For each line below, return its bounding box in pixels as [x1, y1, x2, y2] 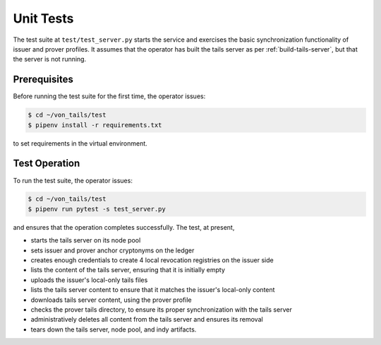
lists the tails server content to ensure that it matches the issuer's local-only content [30, 286, 275, 294]
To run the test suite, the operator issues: [13, 176, 133, 185]
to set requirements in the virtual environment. [13, 139, 147, 148]
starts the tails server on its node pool [30, 236, 141, 245]
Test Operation [13, 158, 80, 170]
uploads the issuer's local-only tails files [30, 276, 148, 284]
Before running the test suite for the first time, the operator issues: [13, 92, 206, 100]
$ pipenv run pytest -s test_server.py [28, 205, 166, 213]
